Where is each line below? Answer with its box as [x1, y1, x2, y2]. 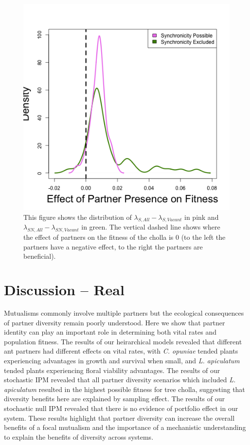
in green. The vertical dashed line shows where [81, 222, 220, 232]
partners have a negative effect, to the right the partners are [23, 241, 203, 251]
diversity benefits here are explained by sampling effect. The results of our [4, 393, 225, 404]
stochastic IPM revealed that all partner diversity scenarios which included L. [4, 374, 236, 385]
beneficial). [23, 251, 56, 261]
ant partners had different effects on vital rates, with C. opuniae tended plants [4, 346, 238, 356]
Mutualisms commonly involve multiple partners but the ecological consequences [4, 308, 244, 318]
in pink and [184, 212, 219, 222]
